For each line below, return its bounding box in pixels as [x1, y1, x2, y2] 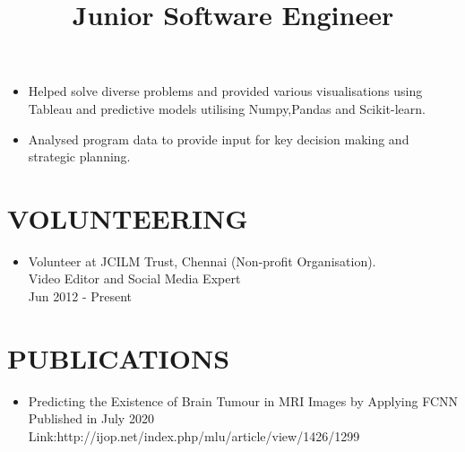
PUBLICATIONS [7, 339, 230, 376]
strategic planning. [28, 147, 131, 166]
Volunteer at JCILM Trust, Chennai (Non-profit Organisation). [28, 251, 376, 270]
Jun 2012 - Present [28, 287, 133, 306]
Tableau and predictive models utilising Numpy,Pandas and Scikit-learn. [28, 99, 426, 117]
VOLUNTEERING [7, 199, 248, 236]
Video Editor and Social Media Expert [28, 269, 241, 288]
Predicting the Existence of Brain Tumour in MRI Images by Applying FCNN [28, 391, 459, 410]
